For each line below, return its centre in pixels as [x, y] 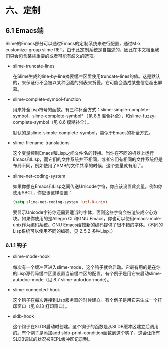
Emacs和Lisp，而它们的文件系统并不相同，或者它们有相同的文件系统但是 [88, 159]
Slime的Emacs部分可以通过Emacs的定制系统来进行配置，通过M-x [73, 44]
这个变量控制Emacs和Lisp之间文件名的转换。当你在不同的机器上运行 [83, 153]
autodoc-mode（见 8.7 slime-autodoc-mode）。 [62, 280]
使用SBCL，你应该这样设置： [43, 192]
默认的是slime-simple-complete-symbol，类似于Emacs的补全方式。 [83, 133]
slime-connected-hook [36, 290]
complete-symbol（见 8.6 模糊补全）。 [52, 122]
